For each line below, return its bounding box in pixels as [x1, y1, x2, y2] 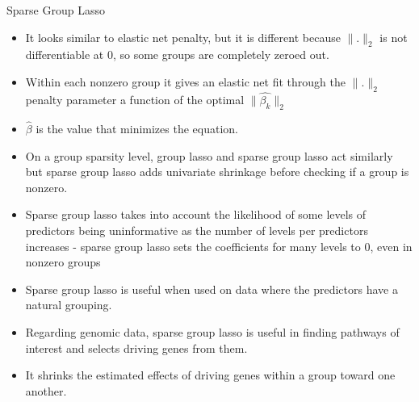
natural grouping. [25, 296, 112, 313]
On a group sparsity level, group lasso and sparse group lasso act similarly [25, 147, 393, 164]
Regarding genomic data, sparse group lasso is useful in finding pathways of [25, 323, 400, 340]
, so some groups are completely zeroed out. [112, 46, 329, 63]
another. [25, 382, 67, 399]
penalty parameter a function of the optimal [25, 91, 245, 107]
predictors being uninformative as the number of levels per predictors [25, 221, 368, 238]
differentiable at [25, 46, 104, 63]
